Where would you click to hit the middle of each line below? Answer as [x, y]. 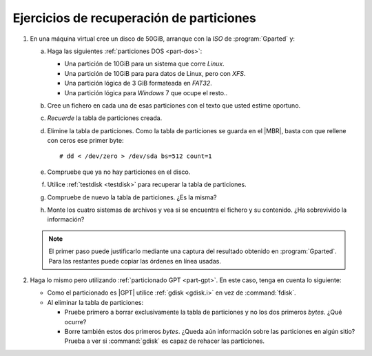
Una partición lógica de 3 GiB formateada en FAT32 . [138, 83]
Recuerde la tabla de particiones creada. [105, 118]
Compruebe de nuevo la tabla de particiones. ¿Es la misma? [132, 197]
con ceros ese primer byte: [85, 141]
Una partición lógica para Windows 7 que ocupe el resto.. [146, 92]
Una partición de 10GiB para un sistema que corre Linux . [145, 64]
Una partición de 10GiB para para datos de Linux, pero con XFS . [155, 73]
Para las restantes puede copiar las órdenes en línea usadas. [135, 261]
